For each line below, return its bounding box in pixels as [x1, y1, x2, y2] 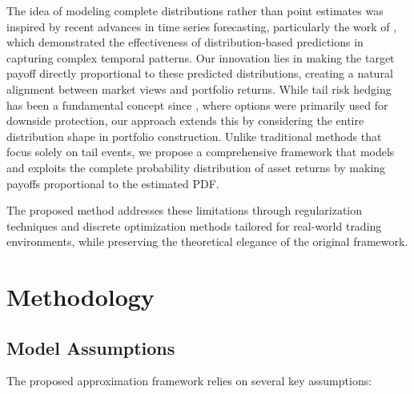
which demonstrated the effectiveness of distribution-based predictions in [6, 34, 364, 50]
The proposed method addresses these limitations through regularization [6, 202, 363, 219]
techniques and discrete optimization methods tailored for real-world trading [6, 217, 382, 234]
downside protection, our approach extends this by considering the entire [6, 112, 364, 129]
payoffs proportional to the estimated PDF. [6, 175, 219, 191]
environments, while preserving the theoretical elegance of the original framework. [6, 233, 408, 250]
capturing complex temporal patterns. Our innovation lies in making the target [6, 49, 395, 66]
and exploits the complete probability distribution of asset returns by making [6, 159, 386, 175]
